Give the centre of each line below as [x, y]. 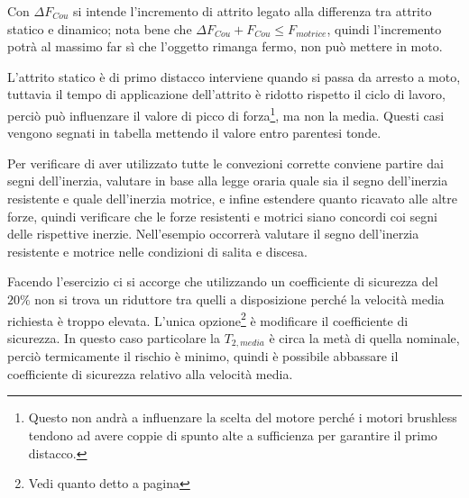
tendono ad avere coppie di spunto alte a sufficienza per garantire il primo [233, 435]
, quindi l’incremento [384, 28]
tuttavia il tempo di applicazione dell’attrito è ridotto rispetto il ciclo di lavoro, [226, 94]
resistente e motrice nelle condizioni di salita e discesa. [157, 251]
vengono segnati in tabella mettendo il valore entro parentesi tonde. [194, 133]
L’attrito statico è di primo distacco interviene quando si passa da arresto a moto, [234, 76]
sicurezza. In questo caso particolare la [114, 337]
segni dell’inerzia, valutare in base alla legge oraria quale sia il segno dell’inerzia [228, 181]
